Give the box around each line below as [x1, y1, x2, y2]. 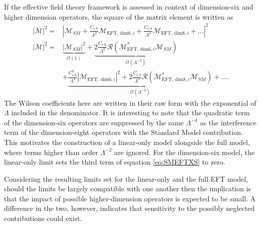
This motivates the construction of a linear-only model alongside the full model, [4, 136, 250, 147]
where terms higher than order [4, 146, 98, 157]
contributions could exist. [4, 213, 82, 223]
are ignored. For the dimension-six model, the [114, 146, 255, 157]
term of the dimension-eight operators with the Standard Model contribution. [4, 127, 243, 137]
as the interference [200, 117, 256, 127]
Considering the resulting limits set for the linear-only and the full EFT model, [4, 173, 248, 184]
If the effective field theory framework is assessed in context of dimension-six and [4, 2, 253, 12]
